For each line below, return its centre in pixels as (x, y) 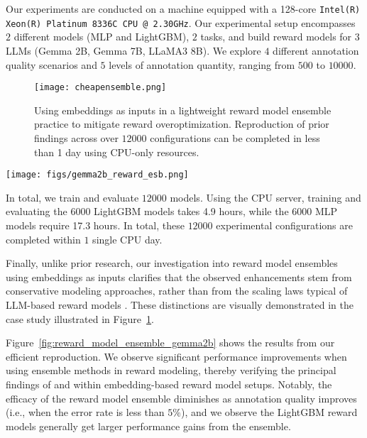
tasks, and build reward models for (276, 37)
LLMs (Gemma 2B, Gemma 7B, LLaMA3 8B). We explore (133, 50)
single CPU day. (127, 239)
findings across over (76, 137)
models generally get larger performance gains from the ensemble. (148, 426)
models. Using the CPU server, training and (265, 197)
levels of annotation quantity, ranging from (202, 64)
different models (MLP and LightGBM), (102, 37)
